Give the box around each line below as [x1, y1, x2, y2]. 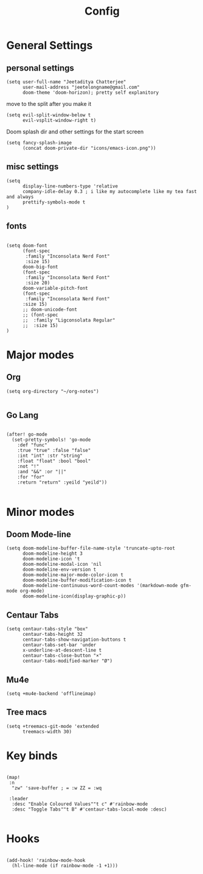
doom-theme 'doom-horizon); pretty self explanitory [22, 90, 159, 96]
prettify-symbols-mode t [22, 199, 86, 205]
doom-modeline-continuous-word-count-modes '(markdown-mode [22, 583, 178, 589]
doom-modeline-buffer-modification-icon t [22, 577, 132, 583]
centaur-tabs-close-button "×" [22, 653, 102, 659]
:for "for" [17, 474, 45, 481]
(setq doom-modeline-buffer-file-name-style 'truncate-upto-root [6, 545, 175, 552]
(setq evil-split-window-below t [6, 112, 91, 118]
